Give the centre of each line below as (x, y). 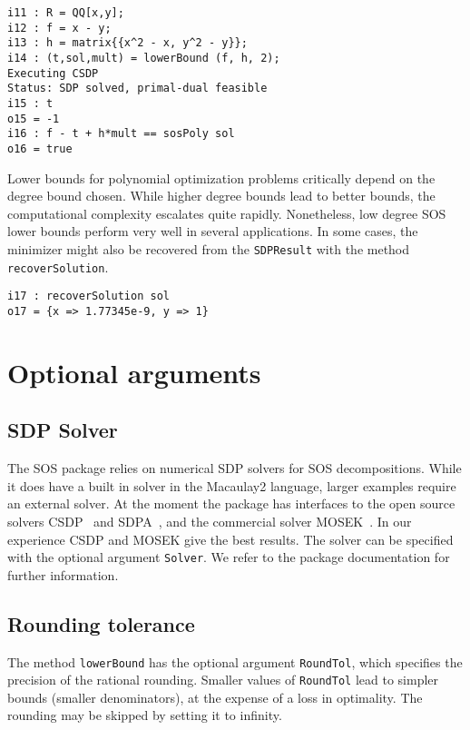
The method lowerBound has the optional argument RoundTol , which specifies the (235, 661)
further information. (63, 574)
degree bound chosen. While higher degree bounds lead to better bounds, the (221, 196)
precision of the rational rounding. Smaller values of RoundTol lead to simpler (223, 680)
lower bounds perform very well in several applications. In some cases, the (213, 231)
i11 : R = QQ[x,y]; (66, 13)
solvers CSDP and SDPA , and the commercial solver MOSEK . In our (210, 521)
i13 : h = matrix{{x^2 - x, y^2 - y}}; (127, 43)
